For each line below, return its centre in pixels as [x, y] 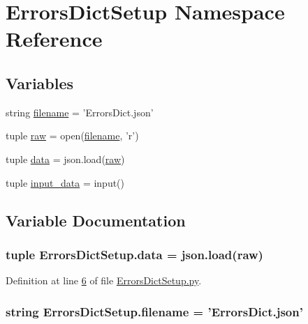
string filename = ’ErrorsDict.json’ [80, 112]
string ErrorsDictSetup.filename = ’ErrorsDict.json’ [154, 311]
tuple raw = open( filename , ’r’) [72, 136]
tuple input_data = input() [65, 182]
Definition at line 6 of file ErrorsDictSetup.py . [104, 280]
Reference [54, 39]
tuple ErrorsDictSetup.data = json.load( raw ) [134, 254]
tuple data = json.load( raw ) [65, 159]
